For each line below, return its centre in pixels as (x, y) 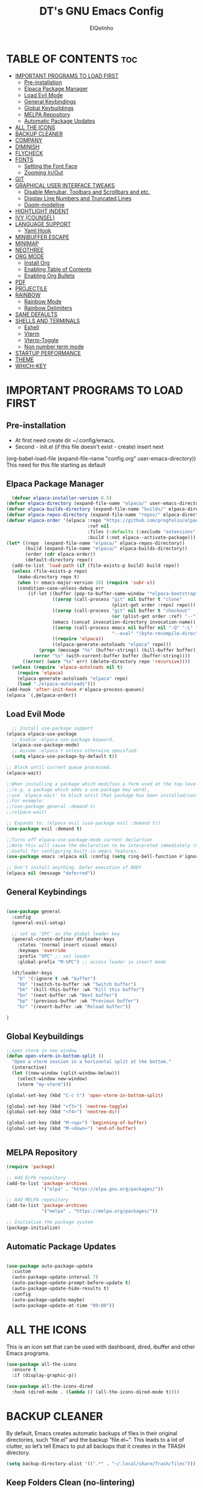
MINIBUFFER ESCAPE (42, 237)
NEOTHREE (29, 249)
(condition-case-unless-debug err (60, 588)
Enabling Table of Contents (58, 269)
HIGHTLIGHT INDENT (42, 211)
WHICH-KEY (31, 366)
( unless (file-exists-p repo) (50, 571)
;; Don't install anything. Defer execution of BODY (74, 868)
